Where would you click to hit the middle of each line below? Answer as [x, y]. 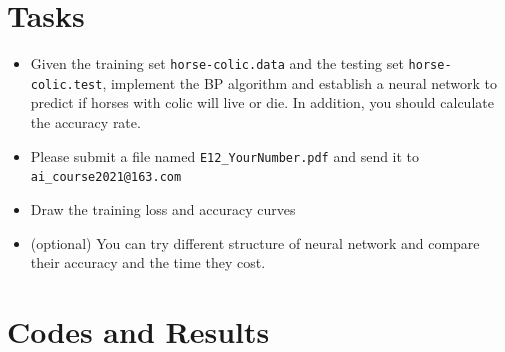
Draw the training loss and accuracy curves [163, 208]
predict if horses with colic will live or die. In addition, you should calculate [262, 102]
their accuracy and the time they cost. [148, 262]
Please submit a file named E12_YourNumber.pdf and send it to [225, 155]
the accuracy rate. [85, 122]
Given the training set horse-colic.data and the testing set [217, 63]
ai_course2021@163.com [106, 177]
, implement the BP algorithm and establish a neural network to [299, 82]
